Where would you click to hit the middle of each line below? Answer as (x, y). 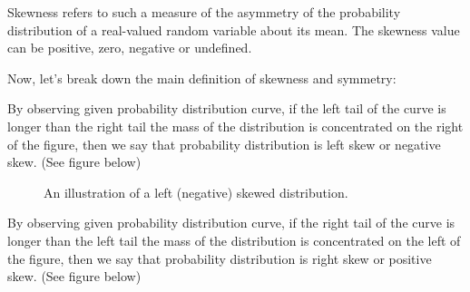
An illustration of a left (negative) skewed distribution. (196, 192)
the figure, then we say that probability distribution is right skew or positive (220, 258)
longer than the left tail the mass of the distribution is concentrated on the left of (234, 240)
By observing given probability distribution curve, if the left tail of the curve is (227, 108)
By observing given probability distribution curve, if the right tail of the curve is (231, 223)
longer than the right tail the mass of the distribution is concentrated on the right (235, 126)
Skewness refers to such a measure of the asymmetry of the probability (204, 12)
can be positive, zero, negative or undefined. (130, 48)
